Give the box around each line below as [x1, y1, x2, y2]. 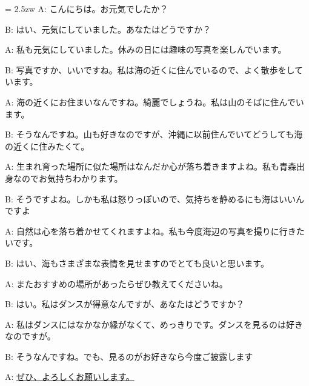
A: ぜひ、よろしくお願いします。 [5, 370, 135, 383]
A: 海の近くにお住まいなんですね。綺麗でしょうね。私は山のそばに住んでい [5, 95, 304, 108]
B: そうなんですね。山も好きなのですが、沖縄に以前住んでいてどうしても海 [5, 128, 303, 141]
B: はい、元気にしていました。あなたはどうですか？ [5, 22, 211, 35]
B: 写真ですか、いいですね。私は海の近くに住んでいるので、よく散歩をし [5, 63, 295, 76]
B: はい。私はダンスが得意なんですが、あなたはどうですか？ [5, 298, 245, 310]
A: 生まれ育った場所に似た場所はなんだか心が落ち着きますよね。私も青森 [5, 160, 297, 173]
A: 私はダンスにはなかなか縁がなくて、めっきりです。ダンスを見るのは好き [5, 318, 303, 330]
